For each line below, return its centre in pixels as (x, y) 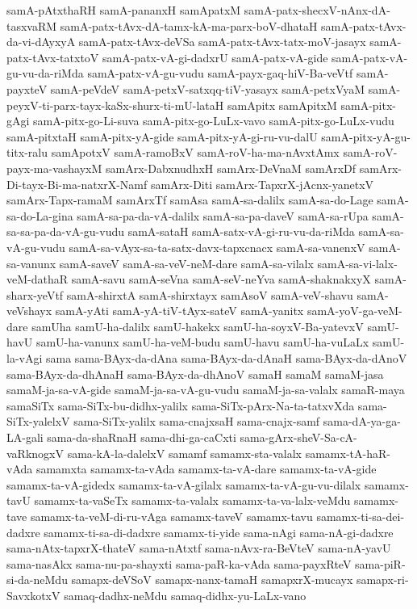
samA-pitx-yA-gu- (366, 136)
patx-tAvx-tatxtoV (53, 57)
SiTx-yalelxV (38, 421)
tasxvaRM (32, 25)
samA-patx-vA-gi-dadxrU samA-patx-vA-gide (215, 57)
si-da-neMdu (37, 580)
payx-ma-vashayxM (54, 168)
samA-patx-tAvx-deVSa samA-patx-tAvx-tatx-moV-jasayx (222, 42)
